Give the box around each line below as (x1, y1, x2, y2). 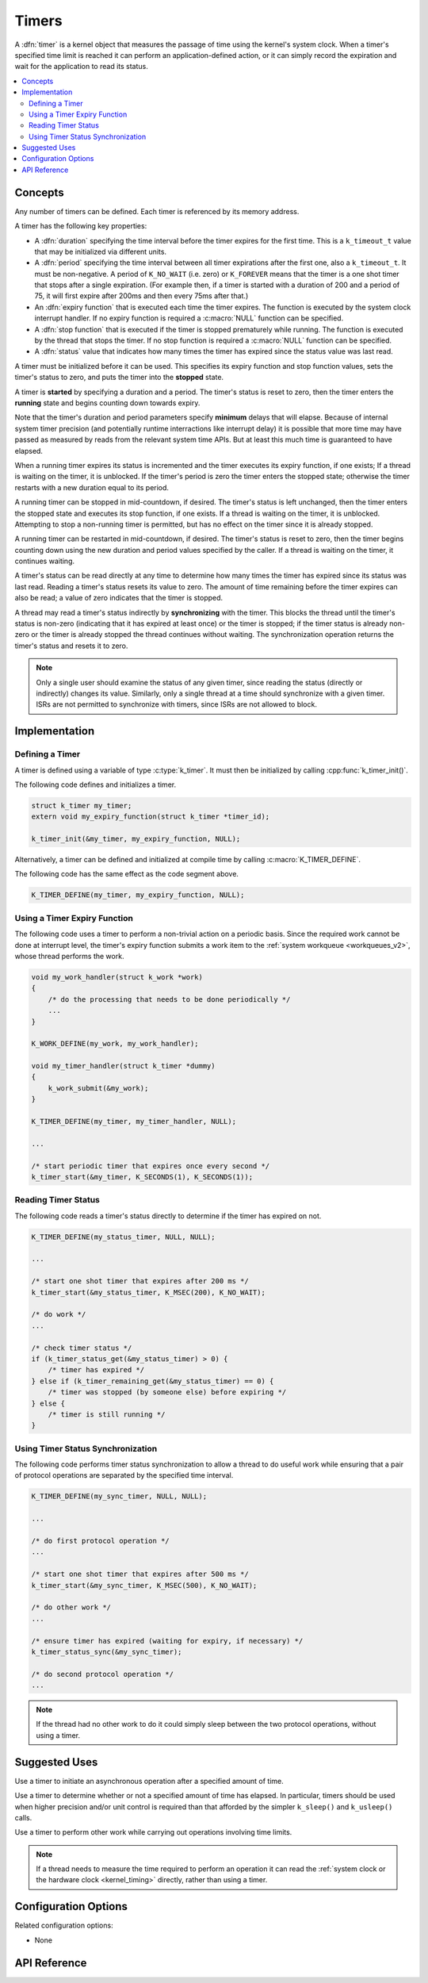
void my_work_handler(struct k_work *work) (31, 972, 204, 981)
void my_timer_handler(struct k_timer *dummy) (31, 1061, 216, 1071)
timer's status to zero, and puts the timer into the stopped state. (14, 373, 224, 382)
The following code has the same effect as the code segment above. (14, 869, 239, 879)
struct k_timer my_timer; (31, 801, 132, 810)
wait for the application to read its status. (14, 62, 148, 71)
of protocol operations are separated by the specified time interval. (14, 1471, 234, 1480)
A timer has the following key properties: (14, 221, 147, 231)
